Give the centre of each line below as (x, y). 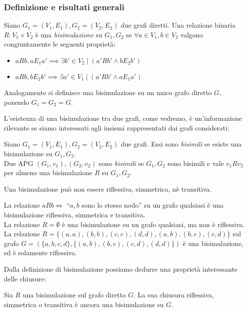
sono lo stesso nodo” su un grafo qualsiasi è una (153, 205)
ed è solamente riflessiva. (41, 253)
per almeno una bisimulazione (48, 172)
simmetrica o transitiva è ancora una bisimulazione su (84, 304)
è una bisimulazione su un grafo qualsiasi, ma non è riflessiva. (153, 224)
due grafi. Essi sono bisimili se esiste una (181, 144)
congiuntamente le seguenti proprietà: (60, 44)
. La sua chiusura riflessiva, (174, 295)
